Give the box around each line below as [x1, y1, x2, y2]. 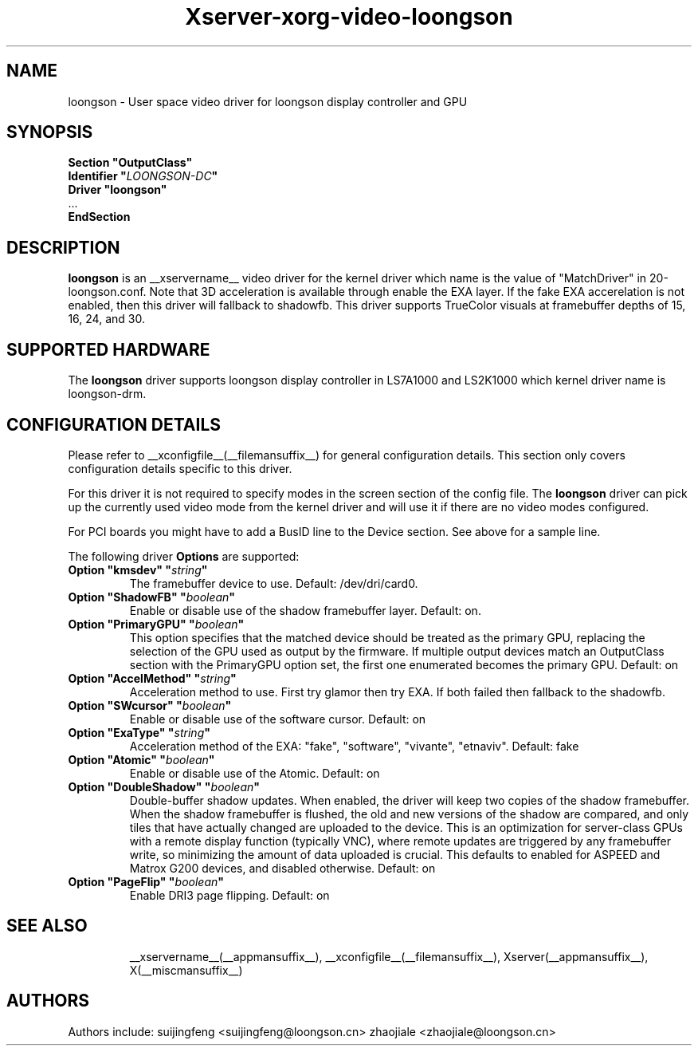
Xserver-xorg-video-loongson [185, 3, 513, 30]
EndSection [68, 210, 131, 224]
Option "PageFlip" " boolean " [68, 874, 225, 888]
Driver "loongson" [68, 183, 167, 197]
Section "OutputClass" [68, 156, 193, 170]
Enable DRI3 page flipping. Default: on [129, 888, 330, 902]
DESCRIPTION [6, 237, 120, 258]
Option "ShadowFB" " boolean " [68, 589, 236, 604]
